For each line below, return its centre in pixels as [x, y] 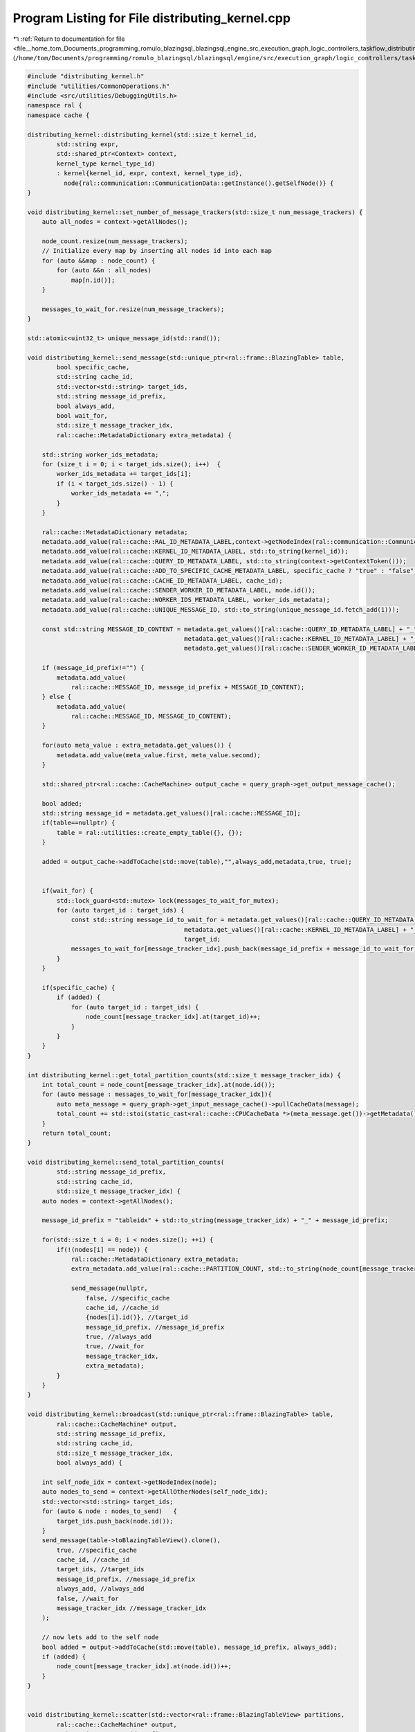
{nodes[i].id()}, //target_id [137, 1317]
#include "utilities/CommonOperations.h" [99, 86]
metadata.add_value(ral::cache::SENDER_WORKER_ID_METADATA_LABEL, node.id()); [179, 590]
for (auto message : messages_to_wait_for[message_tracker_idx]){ [157, 1094]
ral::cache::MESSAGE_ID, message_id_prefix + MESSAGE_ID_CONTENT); [188, 687]
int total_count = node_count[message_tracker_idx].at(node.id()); [159, 1085]
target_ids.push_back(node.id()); [115, 1521]
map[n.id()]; [93, 280]
